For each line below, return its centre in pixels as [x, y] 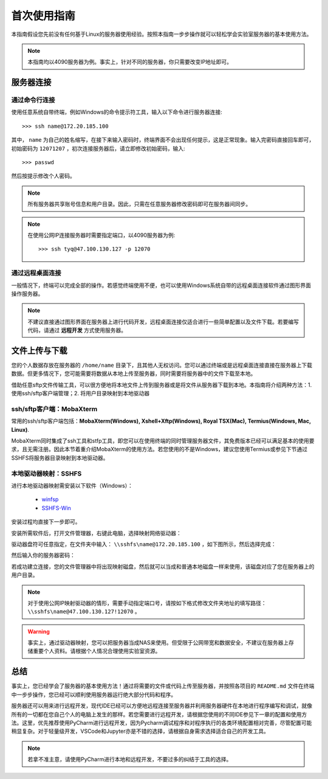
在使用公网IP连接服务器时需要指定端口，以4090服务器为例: [101, 235]
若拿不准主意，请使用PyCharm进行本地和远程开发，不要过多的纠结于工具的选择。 [130, 760]
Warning [39, 631]
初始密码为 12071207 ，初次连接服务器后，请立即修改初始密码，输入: [98, 148]
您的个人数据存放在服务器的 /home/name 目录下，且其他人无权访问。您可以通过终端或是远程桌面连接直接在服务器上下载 [162, 365]
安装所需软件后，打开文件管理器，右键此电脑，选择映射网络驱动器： [96, 533]
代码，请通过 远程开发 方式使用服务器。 [77, 330]
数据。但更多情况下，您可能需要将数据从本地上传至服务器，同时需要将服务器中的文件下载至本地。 [134, 373]
